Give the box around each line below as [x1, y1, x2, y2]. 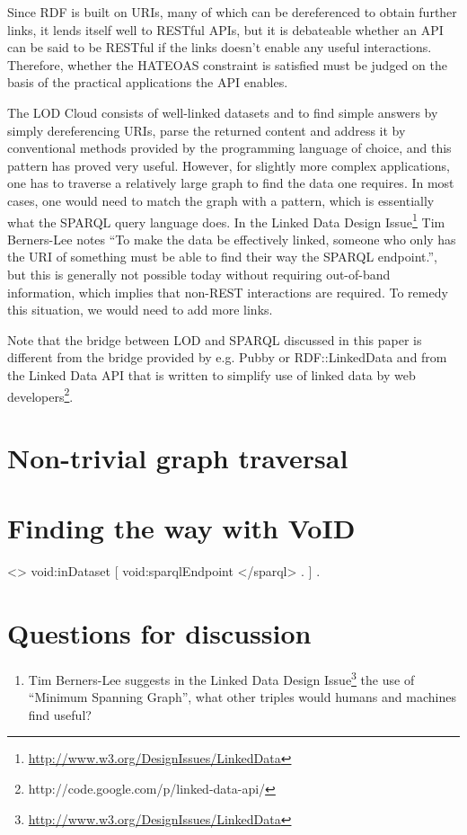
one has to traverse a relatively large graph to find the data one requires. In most [7, 173, 454, 192]
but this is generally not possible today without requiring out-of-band [7, 264, 391, 283]
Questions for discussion [7, 615, 312, 652]
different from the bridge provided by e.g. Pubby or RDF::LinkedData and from [7, 348, 447, 367]
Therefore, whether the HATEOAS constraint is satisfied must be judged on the [7, 55, 447, 74]
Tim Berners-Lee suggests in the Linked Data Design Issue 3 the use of [28, 668, 415, 688]
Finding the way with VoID [7, 510, 356, 546]
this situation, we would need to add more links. [7, 300, 273, 319]
